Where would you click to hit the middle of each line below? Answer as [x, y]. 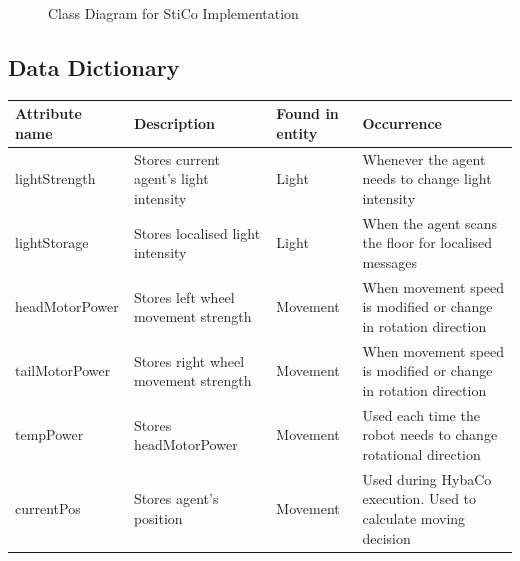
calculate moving [414, 518]
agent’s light [171, 178]
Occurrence [402, 123]
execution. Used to [419, 498]
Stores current [177, 158]
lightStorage [52, 242]
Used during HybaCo [427, 478]
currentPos [48, 508]
